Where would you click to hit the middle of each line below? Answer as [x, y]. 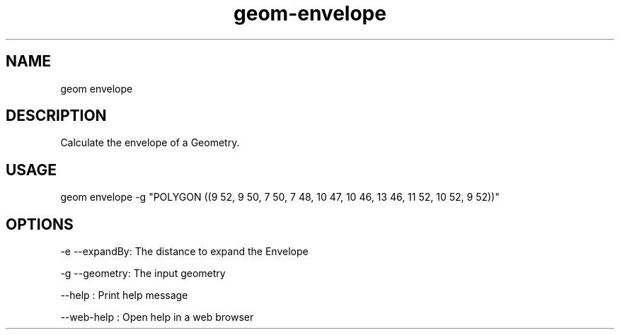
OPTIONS [40, 224]
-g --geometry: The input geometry [143, 274]
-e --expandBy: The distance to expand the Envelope [184, 252]
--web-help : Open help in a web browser [157, 317]
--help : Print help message [124, 295]
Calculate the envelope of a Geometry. [150, 143]
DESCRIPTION [56, 116]
